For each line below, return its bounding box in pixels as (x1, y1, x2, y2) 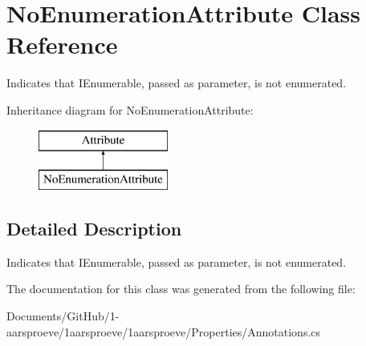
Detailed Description (6, 216, 182, 241)
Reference (6, 28, 118, 61)
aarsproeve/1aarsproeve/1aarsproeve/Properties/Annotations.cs (6, 323, 321, 340)
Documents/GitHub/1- (6, 308, 120, 324)
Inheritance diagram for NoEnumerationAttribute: (6, 101, 254, 118)
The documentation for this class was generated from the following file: (6, 280, 356, 297)
